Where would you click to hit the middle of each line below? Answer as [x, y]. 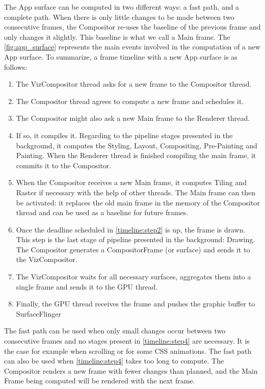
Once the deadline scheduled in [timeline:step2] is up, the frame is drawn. [131, 229]
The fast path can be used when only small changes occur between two [115, 331]
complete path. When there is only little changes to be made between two [119, 17]
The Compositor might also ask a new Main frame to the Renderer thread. [133, 118]
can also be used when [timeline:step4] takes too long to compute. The [114, 361]
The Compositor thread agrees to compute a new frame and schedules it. [130, 101]
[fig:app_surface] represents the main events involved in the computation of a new [132, 47]
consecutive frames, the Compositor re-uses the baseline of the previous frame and [132, 27]
